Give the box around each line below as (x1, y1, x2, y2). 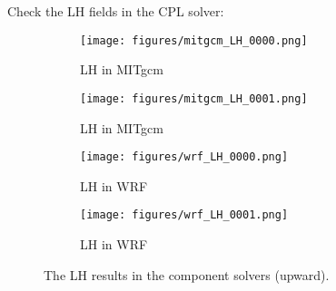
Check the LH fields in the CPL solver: (7, 2, 224, 20)
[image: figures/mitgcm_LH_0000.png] (80, 34, 308, 47)
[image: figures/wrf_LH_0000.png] (80, 150, 289, 164)
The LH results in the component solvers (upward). (44, 265, 330, 284)
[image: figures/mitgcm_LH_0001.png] (80, 92, 308, 105)
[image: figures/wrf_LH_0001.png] (80, 209, 289, 222)
